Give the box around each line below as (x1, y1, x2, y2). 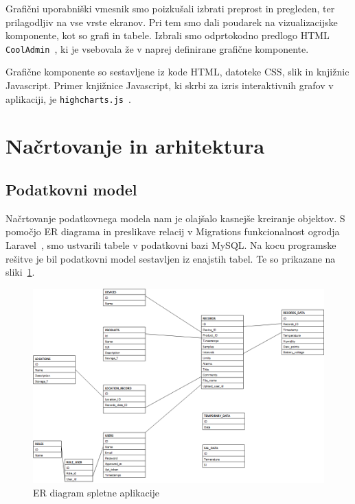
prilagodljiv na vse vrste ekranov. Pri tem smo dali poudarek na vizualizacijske (5, 14, 338, 29)
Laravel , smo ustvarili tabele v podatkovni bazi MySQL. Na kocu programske (5, 238, 336, 252)
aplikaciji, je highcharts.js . (5, 91, 131, 106)
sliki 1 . (5, 265, 35, 279)
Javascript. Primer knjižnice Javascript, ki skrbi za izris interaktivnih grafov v (5, 78, 334, 93)
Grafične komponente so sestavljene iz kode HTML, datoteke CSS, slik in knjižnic (5, 64, 350, 79)
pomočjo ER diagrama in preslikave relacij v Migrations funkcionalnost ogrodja (5, 224, 340, 239)
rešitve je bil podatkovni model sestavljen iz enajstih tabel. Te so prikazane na (5, 251, 336, 265)
